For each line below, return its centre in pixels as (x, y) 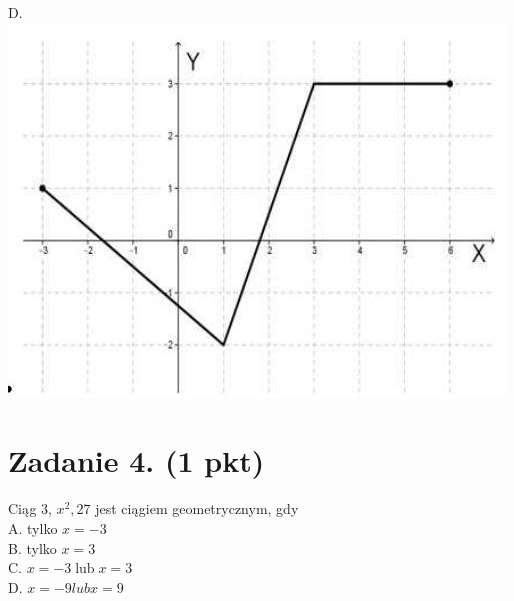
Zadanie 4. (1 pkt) (136, 460)
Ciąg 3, (30, 508)
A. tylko (33, 527)
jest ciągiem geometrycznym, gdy (197, 508)
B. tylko (32, 547)
